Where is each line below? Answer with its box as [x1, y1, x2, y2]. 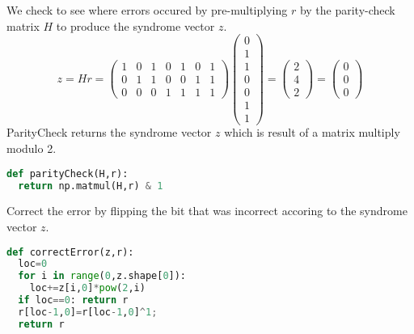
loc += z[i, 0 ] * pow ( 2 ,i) [29, 282, 146, 294]
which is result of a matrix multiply [224, 124, 400, 141]
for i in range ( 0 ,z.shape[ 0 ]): [18, 270, 187, 282]
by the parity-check [299, 2, 395, 18]
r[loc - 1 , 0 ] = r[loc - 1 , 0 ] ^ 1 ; [18, 306, 158, 318]
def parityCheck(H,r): [6, 167, 129, 180]
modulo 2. [6, 140, 57, 157]
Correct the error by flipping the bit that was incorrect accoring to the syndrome [6, 202, 408, 219]
